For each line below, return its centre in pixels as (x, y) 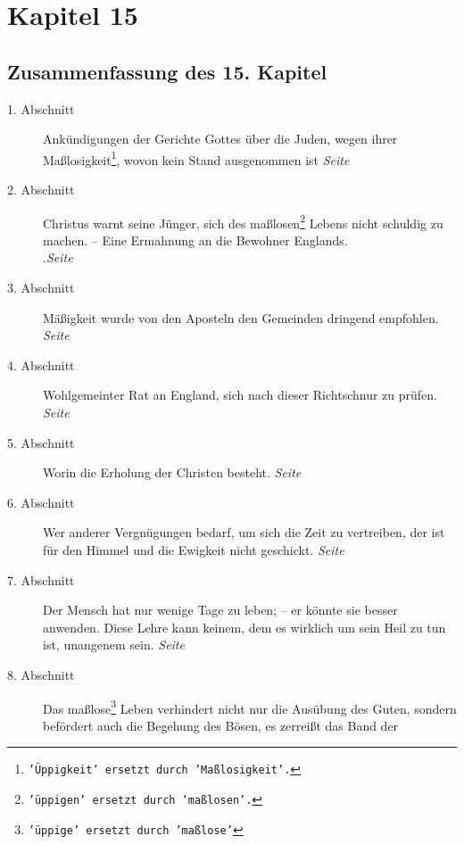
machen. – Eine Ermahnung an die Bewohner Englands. (195, 240)
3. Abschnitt (41, 288)
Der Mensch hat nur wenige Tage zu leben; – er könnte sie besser (220, 610)
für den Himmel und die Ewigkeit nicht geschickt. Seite (194, 549)
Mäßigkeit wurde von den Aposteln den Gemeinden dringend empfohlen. (241, 317)
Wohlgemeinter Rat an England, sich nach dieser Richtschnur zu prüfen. (240, 395)
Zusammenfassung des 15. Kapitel (167, 71)
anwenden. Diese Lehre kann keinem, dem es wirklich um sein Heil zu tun (244, 627)
